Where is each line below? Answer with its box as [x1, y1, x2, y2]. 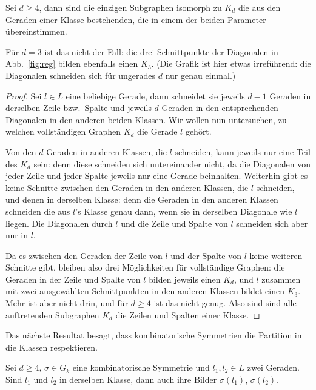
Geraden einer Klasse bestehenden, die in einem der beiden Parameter [5, 13, 266, 25]
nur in [5, 229, 29, 241]
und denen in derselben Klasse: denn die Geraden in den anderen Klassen [5, 193, 278, 206]
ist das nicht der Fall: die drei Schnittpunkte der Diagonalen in [44, 45, 278, 58]
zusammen [261, 272, 301, 285]
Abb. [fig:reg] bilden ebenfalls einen [5, 57, 138, 70]
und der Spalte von [170, 249, 241, 261]
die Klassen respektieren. [5, 340, 98, 353]
